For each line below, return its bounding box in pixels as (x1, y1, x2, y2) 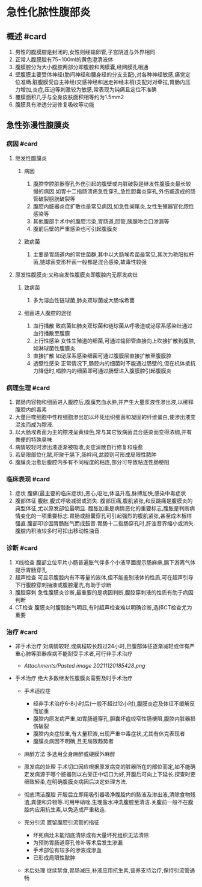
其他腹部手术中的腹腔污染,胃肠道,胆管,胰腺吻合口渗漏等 (32, 218, 170, 225)
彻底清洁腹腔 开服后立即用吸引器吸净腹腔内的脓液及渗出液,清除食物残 (23, 791, 196, 798)
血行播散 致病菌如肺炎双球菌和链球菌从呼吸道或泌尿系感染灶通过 (32, 322, 193, 329)
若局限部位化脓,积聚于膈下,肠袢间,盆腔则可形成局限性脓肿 (14, 451, 157, 458)
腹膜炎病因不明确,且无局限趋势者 (32, 737, 114, 745)
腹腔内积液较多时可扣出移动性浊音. (14, 527, 101, 535)
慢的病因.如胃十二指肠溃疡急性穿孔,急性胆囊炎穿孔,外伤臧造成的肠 (32, 187, 196, 195)
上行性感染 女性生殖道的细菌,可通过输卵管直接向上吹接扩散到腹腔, (32, 337, 196, 344)
